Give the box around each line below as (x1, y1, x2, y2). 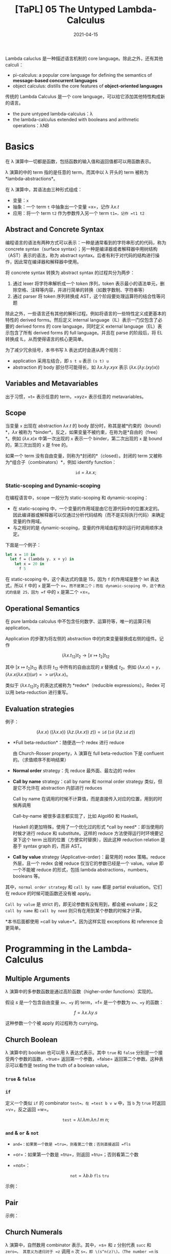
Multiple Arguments (5, 974, 70, 983)
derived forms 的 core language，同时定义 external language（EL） (15, 323, 158, 329)
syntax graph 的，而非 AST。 (22, 843, 85, 849)
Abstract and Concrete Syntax (5, 225, 104, 234)
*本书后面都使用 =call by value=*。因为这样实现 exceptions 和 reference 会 (5, 919, 163, 925)
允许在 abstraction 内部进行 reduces (26, 785, 103, 791)
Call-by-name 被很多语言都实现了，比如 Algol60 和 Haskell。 (12, 813, 141, 819)
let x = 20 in (14, 562, 44, 567)
